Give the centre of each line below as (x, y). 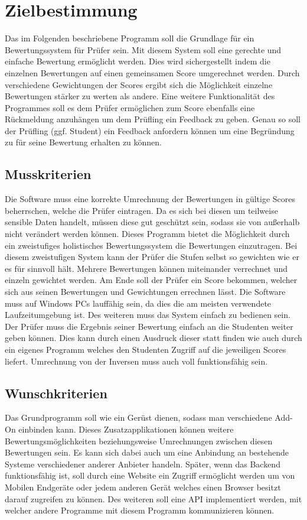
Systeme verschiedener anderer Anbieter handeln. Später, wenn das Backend (143, 464)
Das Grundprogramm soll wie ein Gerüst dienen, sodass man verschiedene (138, 417)
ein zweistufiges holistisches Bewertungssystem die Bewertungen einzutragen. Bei (151, 245)
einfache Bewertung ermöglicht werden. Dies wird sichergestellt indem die (138, 61)
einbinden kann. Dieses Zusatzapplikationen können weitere (126, 429)
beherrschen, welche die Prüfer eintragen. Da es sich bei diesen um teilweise (141, 210)
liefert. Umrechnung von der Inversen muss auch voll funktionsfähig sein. (136, 361)
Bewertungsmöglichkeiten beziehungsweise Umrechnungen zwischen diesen (139, 441)
